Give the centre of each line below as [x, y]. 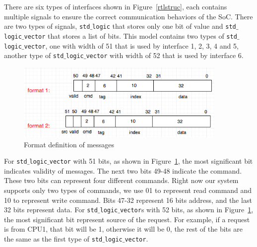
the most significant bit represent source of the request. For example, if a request [127, 219]
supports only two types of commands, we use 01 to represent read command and [128, 190]
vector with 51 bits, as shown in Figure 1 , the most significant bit [151, 161]
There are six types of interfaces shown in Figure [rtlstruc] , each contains [116, 6]
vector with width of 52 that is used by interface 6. [165, 55]
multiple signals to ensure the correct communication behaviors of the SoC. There [128, 16]
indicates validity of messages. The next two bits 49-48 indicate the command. [123, 170]
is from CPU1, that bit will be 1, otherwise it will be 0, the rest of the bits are [123, 229]
